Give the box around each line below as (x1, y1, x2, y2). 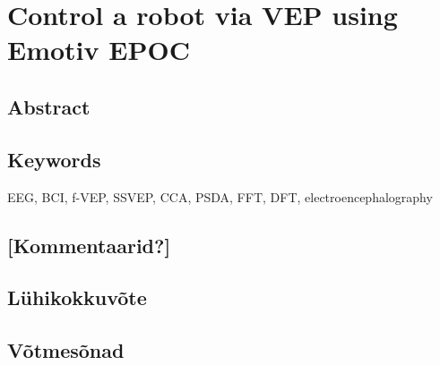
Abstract (7, 92, 91, 120)
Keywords (7, 145, 101, 173)
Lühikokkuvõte (7, 284, 147, 311)
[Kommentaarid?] (7, 231, 171, 259)
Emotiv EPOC (7, 31, 190, 68)
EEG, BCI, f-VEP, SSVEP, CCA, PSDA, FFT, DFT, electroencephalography (7, 187, 433, 206)
